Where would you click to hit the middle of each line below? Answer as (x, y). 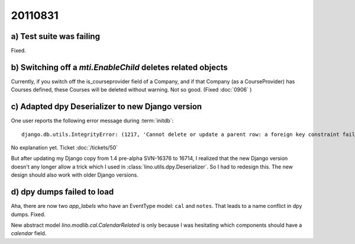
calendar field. (29, 233)
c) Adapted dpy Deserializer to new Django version (106, 107)
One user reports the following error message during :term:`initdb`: (92, 121)
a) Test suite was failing (56, 36)
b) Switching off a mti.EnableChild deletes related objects (119, 67)
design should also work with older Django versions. (75, 175)
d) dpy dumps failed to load (62, 192)
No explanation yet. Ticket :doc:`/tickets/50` (64, 148)
